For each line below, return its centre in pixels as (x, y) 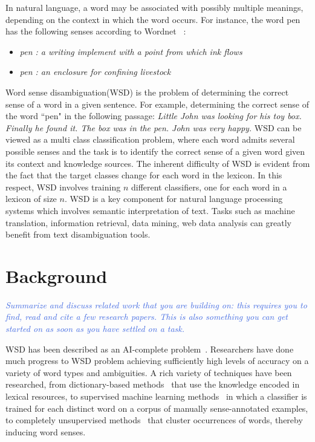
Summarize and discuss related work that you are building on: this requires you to (156, 304)
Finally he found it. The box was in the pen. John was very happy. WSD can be (154, 127)
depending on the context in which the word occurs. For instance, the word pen (153, 19)
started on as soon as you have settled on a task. (95, 328)
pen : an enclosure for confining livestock (95, 72)
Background (57, 275)
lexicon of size (31, 199)
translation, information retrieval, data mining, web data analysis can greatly (148, 222)
